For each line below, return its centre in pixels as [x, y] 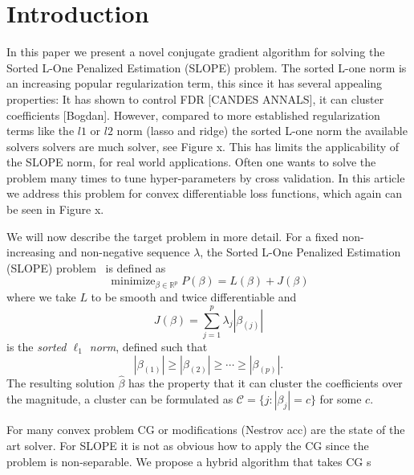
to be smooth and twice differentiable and [194, 297]
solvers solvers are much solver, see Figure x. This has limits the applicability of [203, 146]
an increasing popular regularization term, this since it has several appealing [195, 83]
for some [341, 399]
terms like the [41, 131]
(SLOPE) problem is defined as [86, 267]
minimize [133, 282]
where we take [41, 297]
